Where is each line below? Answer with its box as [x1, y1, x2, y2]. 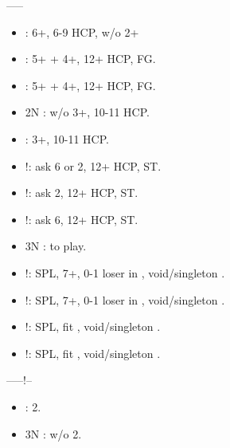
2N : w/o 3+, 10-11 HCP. [25, 104, 150, 120]
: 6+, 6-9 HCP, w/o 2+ [25, 23, 139, 40]
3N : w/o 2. [25, 425, 82, 442]
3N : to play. [25, 238, 87, 254]
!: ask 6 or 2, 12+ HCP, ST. [25, 157, 162, 174]
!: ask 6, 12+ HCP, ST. [25, 210, 138, 227]
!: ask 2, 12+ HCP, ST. [25, 184, 138, 201]
